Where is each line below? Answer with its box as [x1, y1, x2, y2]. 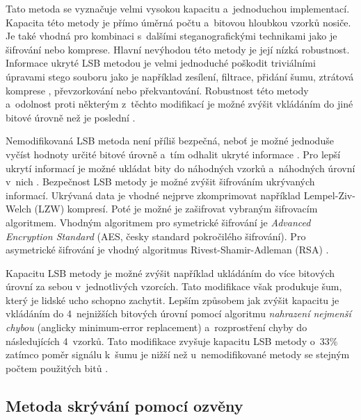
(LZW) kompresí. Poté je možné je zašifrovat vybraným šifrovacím [34, 201, 318, 216]
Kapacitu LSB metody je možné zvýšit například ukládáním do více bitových [6, 265, 335, 280]
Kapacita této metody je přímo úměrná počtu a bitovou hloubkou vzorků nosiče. [6, 15, 351, 29]
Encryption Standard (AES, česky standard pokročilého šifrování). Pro [6, 228, 306, 243]
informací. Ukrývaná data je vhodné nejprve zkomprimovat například [6, 187, 301, 202]
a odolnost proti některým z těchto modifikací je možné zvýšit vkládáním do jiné [6, 96, 353, 111]
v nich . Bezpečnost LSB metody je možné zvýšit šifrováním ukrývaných [6, 174, 315, 189]
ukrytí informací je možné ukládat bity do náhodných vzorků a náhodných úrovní [6, 160, 355, 175]
